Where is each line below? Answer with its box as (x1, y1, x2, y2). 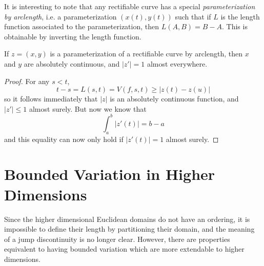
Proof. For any (4, 75, 50, 86)
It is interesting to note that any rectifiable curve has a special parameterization (4, 1, 255, 11)
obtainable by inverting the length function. (4, 31, 141, 42)
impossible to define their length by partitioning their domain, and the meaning (4, 223, 255, 234)
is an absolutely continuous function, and (110, 93, 239, 104)
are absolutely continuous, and (24, 58, 120, 69)
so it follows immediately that (4, 93, 98, 104)
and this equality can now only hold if (4, 133, 124, 144)
